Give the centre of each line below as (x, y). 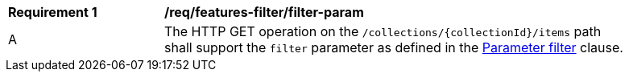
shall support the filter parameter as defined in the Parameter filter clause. (394, 47)
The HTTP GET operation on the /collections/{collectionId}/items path (383, 31)
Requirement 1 (53, 12)
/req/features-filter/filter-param (264, 12)
